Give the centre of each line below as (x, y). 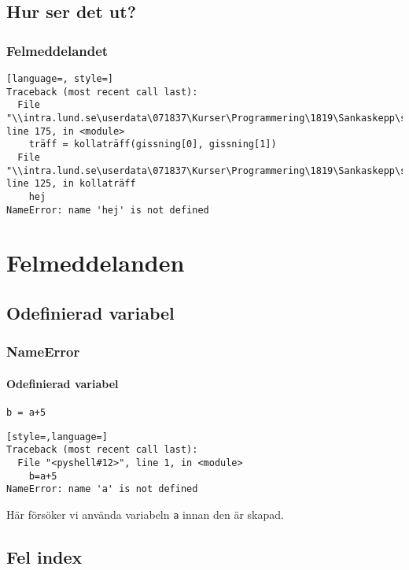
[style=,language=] (57, 437)
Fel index (44, 557)
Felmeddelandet (57, 50)
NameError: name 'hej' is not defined (108, 210)
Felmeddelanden (96, 263)
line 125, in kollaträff (71, 184)
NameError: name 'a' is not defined (102, 489)
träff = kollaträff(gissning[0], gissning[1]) (153, 144)
